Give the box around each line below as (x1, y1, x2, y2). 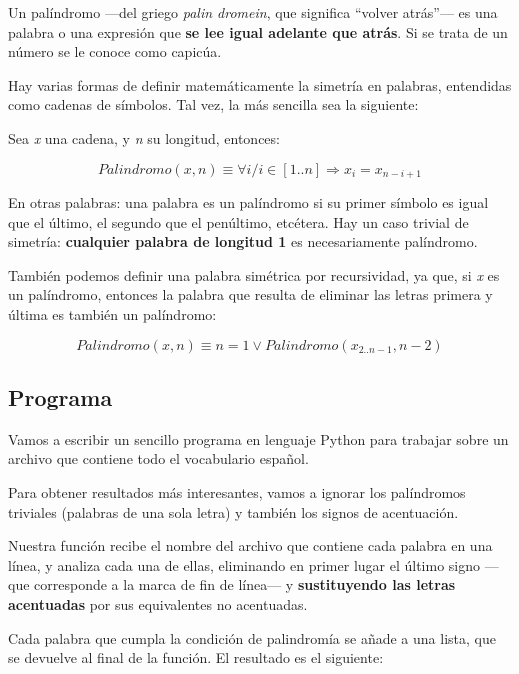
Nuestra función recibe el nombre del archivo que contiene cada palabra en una (8, 535, 493, 556)
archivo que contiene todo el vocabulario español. (8, 448, 309, 469)
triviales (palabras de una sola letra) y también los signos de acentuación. (8, 501, 459, 522)
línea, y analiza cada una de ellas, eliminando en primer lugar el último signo (8, 554, 481, 575)
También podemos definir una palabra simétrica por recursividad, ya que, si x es (8, 264, 500, 285)
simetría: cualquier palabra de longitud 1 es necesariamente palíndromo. (8, 231, 478, 252)
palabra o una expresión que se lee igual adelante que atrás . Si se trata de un (8, 21, 508, 42)
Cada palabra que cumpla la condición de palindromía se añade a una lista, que (8, 627, 496, 648)
